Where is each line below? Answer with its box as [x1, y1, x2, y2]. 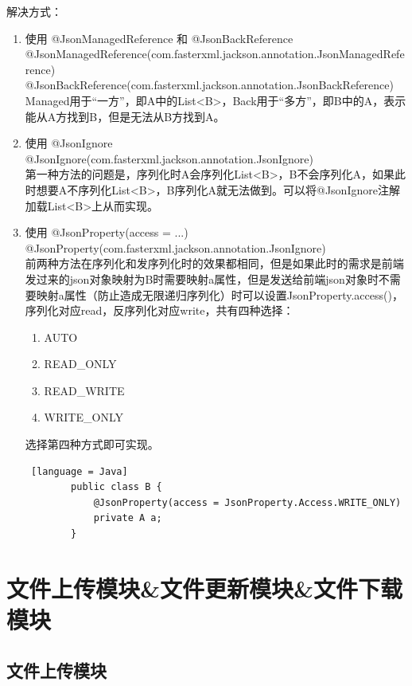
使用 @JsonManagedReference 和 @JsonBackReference [25, 29, 293, 46]
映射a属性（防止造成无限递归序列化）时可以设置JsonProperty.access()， [36, 286, 403, 303]
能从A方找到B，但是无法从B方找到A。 [25, 108, 225, 124]
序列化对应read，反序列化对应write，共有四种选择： [25, 302, 294, 319]
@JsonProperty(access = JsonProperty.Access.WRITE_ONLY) [93, 496, 402, 508]
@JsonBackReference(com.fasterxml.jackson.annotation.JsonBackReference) [25, 76, 394, 93]
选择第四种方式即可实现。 [25, 436, 159, 453]
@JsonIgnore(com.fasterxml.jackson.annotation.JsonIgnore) [25, 150, 313, 167]
